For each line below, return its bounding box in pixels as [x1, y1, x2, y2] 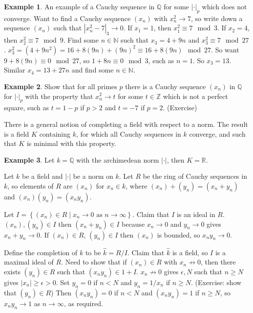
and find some [71, 65, 114, 75]
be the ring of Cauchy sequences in [143, 171, 247, 181]
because [121, 218, 145, 229]
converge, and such [189, 128, 246, 139]
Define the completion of [4, 247, 78, 257]
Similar [4, 65, 25, 75]
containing [39, 128, 71, 139]
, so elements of [7, 180, 54, 191]
